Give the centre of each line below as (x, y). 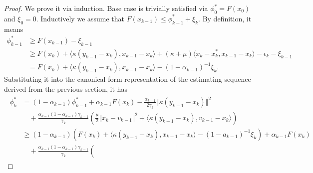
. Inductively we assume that (80, 18)
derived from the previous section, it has (66, 88)
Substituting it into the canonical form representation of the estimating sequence (128, 79)
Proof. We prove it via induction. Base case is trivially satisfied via (106, 8)
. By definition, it (225, 18)
